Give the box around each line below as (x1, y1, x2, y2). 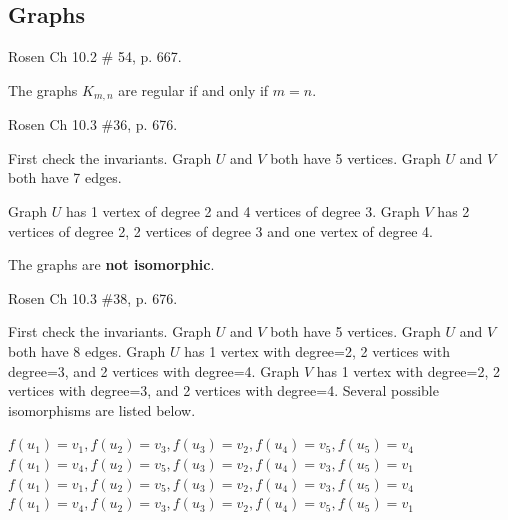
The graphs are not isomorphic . (8, 254, 215, 275)
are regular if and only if (118, 79, 269, 100)
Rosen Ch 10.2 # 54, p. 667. (8, 46, 182, 67)
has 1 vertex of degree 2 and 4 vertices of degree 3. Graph (65, 201, 420, 222)
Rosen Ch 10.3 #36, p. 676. (8, 114, 178, 135)
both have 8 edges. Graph (8, 341, 166, 361)
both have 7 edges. (8, 167, 122, 188)
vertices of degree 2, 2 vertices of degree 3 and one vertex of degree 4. (8, 220, 433, 241)
